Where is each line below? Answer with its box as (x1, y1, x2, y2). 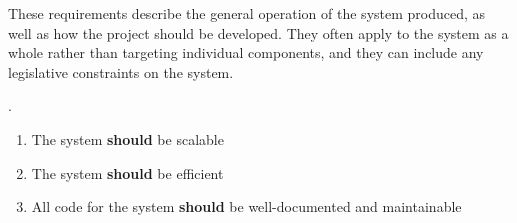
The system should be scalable (31, 128, 224, 149)
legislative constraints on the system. (8, 61, 234, 82)
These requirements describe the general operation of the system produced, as (8, 3, 486, 23)
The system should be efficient (31, 162, 224, 183)
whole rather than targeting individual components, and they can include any (8, 42, 484, 63)
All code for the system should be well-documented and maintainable (31, 196, 462, 217)
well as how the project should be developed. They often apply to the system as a (8, 22, 509, 43)
